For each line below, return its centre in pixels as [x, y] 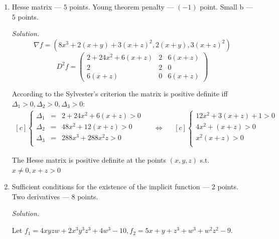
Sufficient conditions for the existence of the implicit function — [111, 187]
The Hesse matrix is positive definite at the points [89, 160]
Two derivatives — [40, 196]
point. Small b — [227, 7]
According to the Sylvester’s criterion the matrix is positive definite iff [120, 94]
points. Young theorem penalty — [122, 7]
